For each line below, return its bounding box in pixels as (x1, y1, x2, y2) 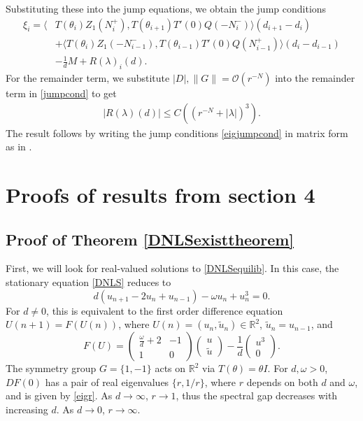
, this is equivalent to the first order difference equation (46, 303, 283, 317)
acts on (155, 361, 186, 376)
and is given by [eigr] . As (6, 388, 113, 403)
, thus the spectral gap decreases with (176, 388, 338, 403)
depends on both (246, 374, 318, 389)
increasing (6, 401, 48, 416)
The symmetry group (6, 361, 97, 376)
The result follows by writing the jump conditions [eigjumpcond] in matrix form (6, 125, 348, 140)
